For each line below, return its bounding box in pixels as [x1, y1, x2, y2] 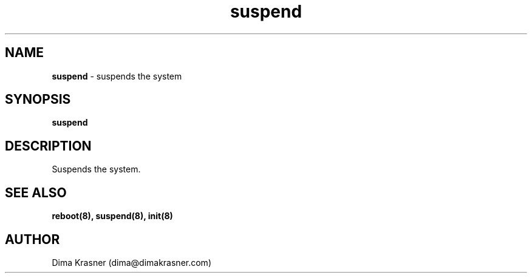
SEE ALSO [5, 185, 67, 200]
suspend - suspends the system [52, 70, 182, 81]
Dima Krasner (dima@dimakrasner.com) [52, 257, 211, 268]
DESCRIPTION [5, 138, 92, 154]
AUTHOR [5, 231, 60, 247]
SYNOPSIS [5, 92, 71, 107]
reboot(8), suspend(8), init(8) [52, 211, 173, 222]
